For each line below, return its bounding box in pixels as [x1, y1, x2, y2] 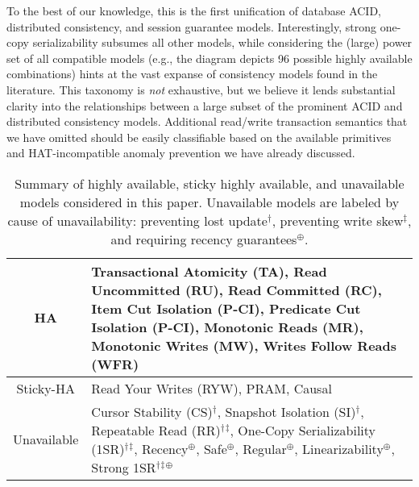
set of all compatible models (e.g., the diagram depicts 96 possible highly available [6, 49, 413, 66]
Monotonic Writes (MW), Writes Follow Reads [91, 335, 397, 355]
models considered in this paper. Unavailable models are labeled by [19, 192, 400, 211]
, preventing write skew [272, 210, 404, 230]
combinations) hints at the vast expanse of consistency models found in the [6, 65, 378, 82]
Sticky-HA [16, 378, 75, 398]
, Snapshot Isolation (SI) [217, 402, 356, 421]
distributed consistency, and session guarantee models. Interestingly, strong [6, 18, 376, 35]
